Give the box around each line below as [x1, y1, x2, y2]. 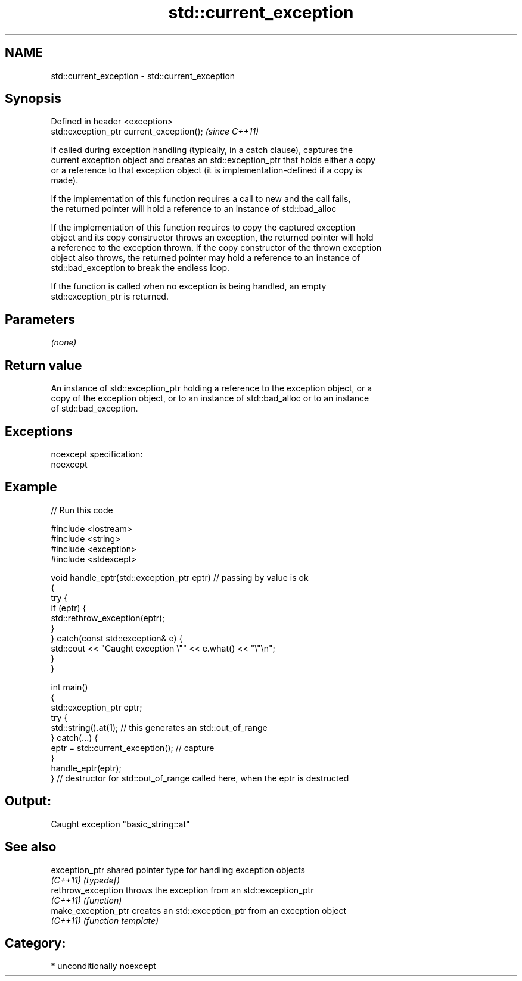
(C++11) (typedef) [51, 874, 120, 885]
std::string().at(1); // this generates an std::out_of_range [51, 722, 268, 733]
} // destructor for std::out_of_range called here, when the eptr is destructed [51, 773, 349, 783]
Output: [5, 793, 51, 809]
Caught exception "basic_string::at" [51, 818, 190, 829]
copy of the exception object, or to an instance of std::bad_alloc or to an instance [51, 393, 369, 404]
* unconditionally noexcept [51, 961, 156, 971]
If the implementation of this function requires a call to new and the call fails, [51, 194, 351, 204]
